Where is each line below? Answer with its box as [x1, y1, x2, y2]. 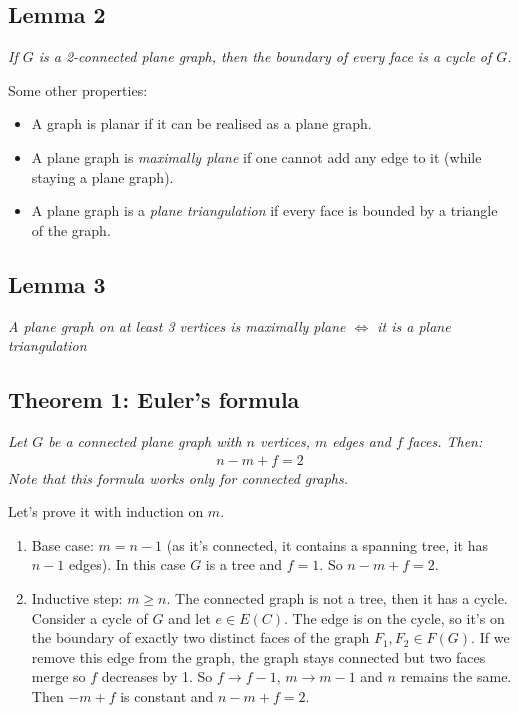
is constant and [120, 685, 214, 706]
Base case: [31, 534, 94, 555]
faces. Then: [407, 430, 483, 451]
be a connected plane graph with [48, 430, 242, 451]
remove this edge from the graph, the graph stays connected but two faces [31, 646, 486, 667]
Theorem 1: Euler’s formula [8, 384, 300, 415]
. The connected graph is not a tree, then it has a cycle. [166, 587, 508, 608]
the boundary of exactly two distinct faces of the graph [31, 627, 370, 648]
